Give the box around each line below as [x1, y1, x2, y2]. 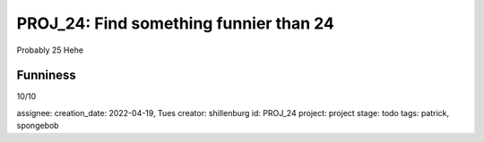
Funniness [16, 68, 76, 83]
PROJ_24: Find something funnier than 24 [16, 13, 335, 33]
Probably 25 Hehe [16, 45, 84, 55]
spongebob [16, 121, 59, 131]
